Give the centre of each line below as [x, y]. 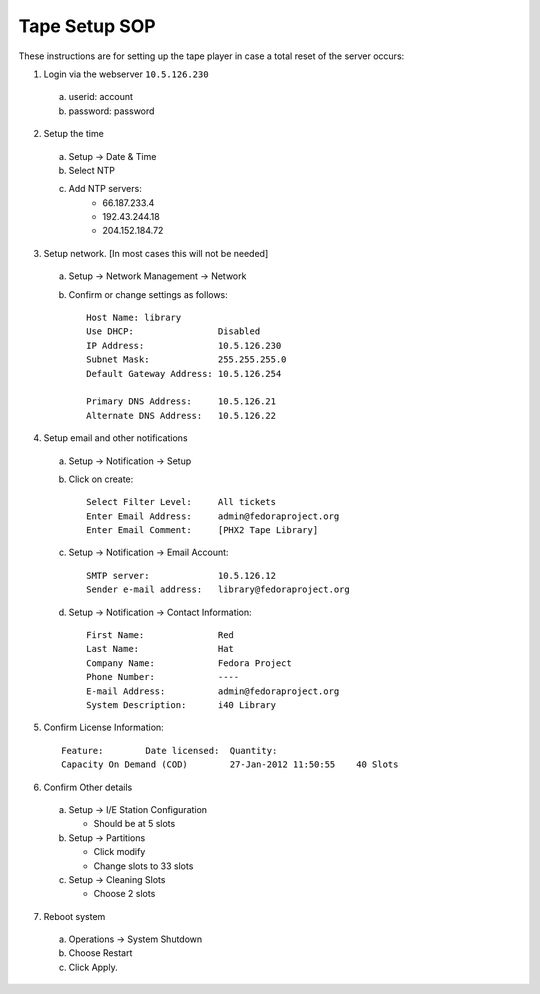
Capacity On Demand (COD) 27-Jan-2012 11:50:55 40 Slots [230, 764]
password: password [111, 111]
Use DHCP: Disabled [173, 331]
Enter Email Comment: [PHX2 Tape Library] [202, 530]
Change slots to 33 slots [143, 866]
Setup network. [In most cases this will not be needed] [156, 253]
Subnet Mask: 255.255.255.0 [186, 359]
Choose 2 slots [124, 894]
